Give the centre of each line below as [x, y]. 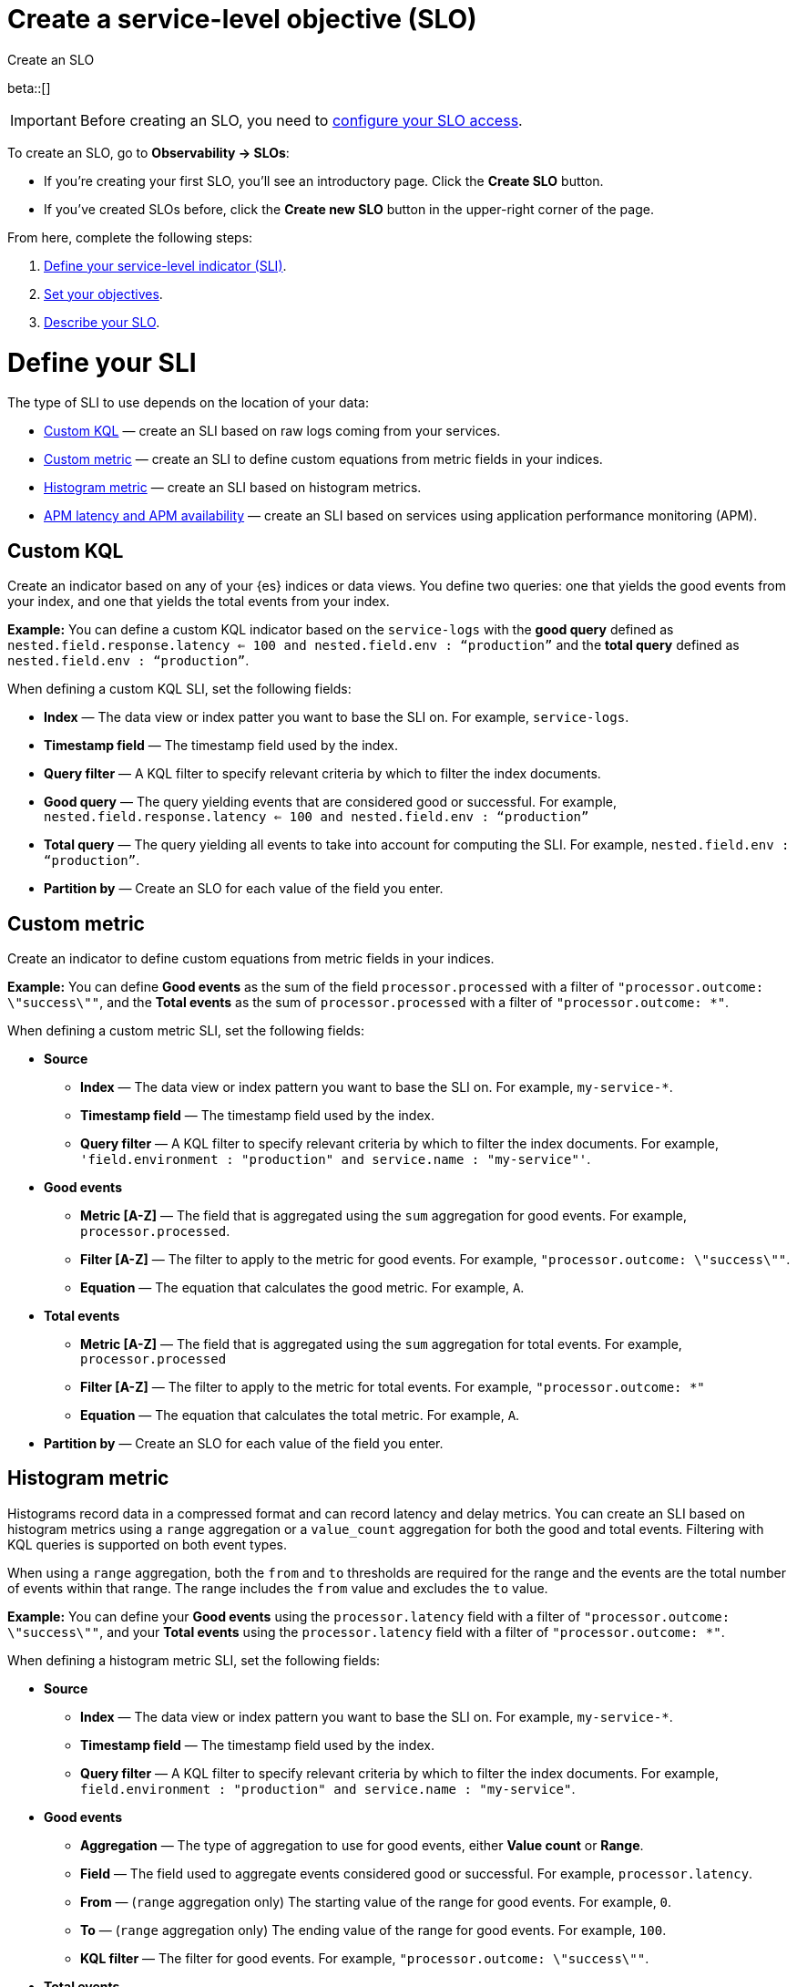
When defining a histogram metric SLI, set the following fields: [194, 1660]
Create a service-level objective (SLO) [242, 19]
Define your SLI [102, 362]
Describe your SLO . [102, 322]
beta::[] [29, 88]
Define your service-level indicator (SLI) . [165, 265]
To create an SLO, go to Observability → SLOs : [148, 152]
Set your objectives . [103, 293]
